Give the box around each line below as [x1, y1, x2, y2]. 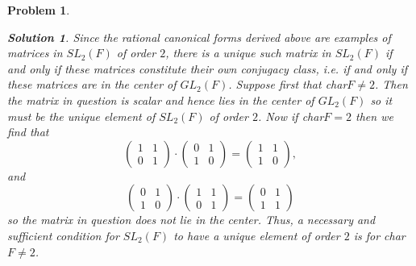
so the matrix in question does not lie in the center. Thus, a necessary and [7, 211, 376, 228]
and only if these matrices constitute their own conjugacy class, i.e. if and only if [7, 60, 407, 77]
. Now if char [257, 107, 324, 124]
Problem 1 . [7, 2, 70, 18]
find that [7, 123, 49, 140]
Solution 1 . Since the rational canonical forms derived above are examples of [7, 28, 391, 45]
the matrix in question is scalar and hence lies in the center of [7, 91, 314, 108]
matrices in [7, 44, 63, 61]
